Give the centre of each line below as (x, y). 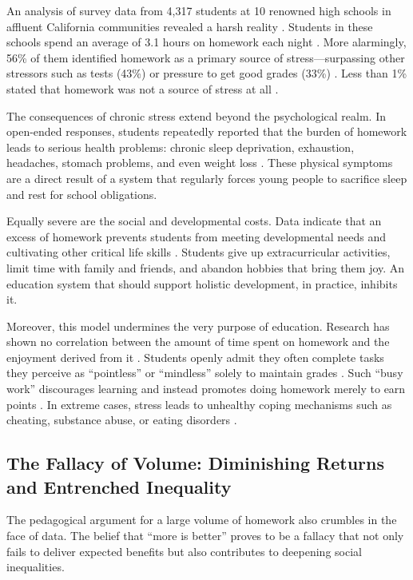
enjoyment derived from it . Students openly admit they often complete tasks (195, 357)
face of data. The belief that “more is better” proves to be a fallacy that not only (205, 536)
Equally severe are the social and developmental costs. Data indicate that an (194, 221)
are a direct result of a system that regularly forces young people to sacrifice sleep (207, 178)
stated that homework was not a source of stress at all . (143, 88)
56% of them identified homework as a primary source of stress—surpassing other (206, 57)
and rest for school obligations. (82, 194)
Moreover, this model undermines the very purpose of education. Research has (198, 326)
